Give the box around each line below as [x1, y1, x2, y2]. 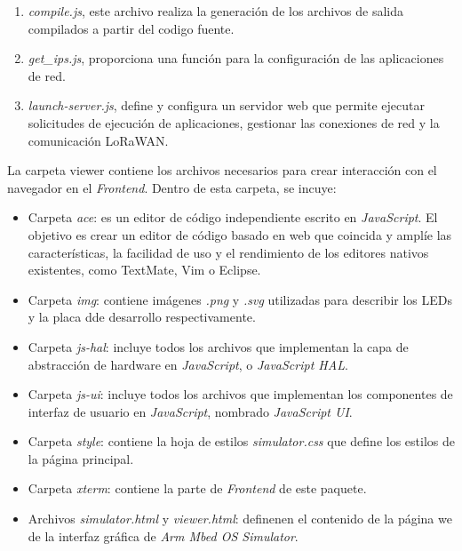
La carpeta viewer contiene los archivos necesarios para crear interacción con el [7, 161, 437, 180]
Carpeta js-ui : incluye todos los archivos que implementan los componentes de [28, 385, 453, 403]
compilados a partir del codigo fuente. [28, 19, 235, 37]
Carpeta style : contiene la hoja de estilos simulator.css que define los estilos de [28, 432, 455, 451]
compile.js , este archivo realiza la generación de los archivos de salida [28, 2, 404, 20]
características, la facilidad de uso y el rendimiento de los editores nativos [28, 243, 429, 261]
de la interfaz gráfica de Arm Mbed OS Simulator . [28, 526, 299, 545]
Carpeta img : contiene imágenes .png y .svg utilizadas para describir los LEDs [28, 290, 453, 308]
